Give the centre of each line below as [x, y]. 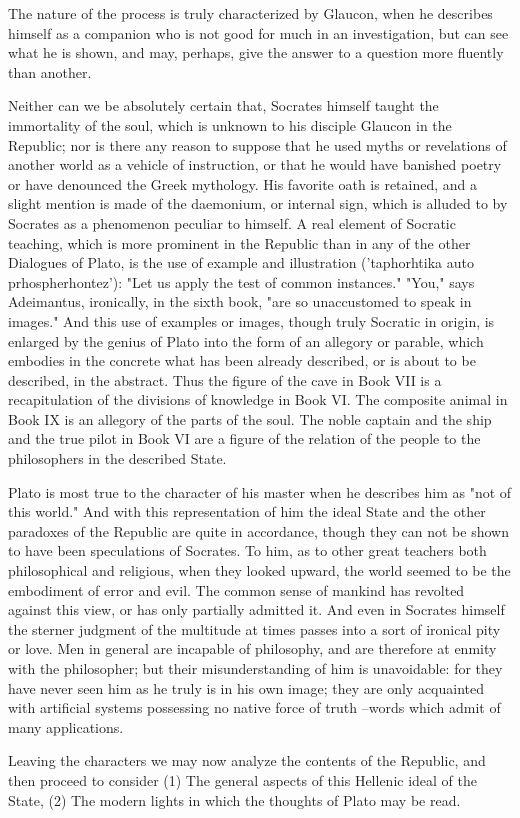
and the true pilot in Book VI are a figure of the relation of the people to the [244, 438]
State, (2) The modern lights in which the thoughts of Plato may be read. [234, 799]
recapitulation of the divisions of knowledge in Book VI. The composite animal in [258, 399]
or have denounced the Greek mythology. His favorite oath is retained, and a [243, 183]
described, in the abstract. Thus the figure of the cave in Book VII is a [225, 379]
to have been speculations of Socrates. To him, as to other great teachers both [247, 550]
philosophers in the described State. [117, 458]
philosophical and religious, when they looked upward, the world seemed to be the [259, 570]
